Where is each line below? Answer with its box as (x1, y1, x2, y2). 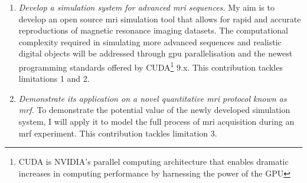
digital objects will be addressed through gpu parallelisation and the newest (18, 47, 293, 59)
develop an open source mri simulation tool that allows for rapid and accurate (18, 12, 301, 25)
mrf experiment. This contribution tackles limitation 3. (18, 127, 217, 139)
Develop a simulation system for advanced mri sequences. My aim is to (18, 1, 275, 13)
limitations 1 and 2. (18, 72, 90, 85)
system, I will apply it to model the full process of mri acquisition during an (18, 115, 295, 127)
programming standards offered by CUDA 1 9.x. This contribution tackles (18, 59, 283, 73)
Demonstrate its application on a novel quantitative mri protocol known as (18, 92, 287, 104)
